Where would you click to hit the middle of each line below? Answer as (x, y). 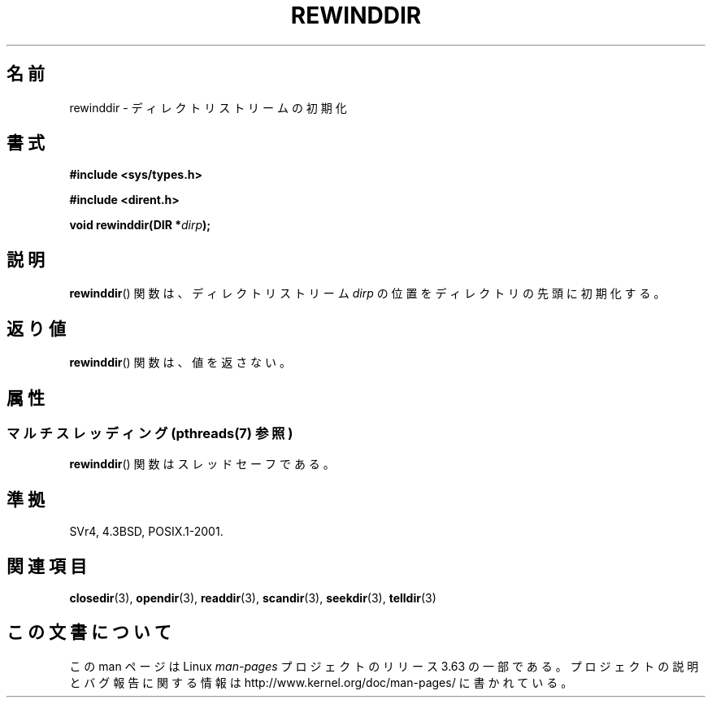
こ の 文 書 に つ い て (89, 632)
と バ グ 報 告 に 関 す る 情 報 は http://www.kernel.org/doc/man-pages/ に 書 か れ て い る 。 (321, 682)
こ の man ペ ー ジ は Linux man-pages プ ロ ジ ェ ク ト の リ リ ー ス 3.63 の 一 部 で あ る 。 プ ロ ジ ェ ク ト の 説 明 (384, 666)
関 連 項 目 (47, 566)
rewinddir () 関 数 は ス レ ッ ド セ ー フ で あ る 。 (202, 464)
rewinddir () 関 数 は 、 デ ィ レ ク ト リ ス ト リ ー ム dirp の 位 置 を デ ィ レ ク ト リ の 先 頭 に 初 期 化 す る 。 (367, 293)
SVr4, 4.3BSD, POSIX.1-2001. (146, 532)
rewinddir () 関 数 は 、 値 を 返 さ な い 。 (180, 363)
